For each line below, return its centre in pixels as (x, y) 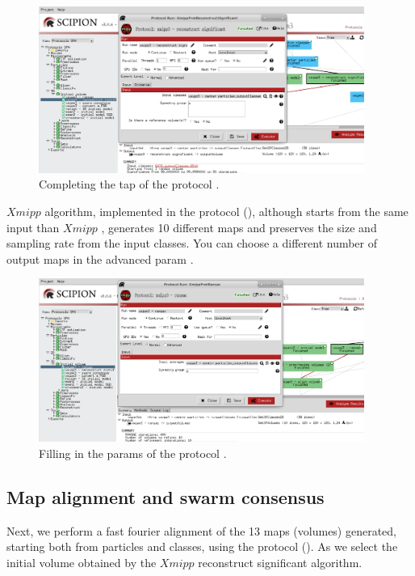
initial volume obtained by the (82, 562)
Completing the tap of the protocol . (129, 184)
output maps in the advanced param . (100, 258)
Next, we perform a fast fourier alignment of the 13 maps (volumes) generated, (202, 530)
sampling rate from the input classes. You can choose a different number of (192, 243)
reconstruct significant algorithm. (280, 562)
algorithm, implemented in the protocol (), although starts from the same (226, 211)
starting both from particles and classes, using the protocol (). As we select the (202, 546)
